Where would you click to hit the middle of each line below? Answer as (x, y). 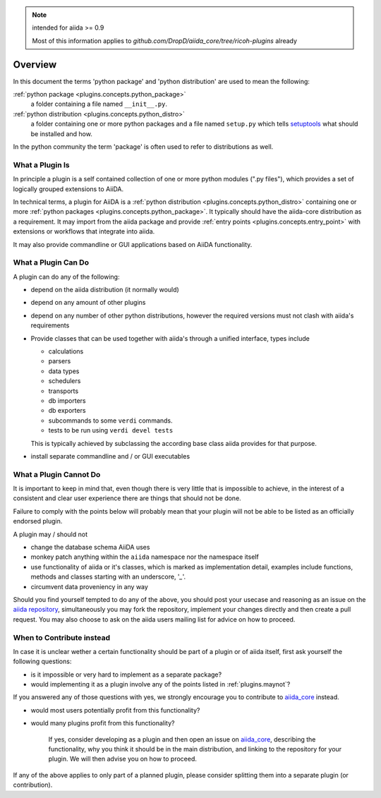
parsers (60, 361)
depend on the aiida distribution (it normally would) (105, 290)
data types (64, 371)
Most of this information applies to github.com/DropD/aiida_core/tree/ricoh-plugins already (165, 41)
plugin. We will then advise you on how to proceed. (123, 759)
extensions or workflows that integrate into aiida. (84, 231)
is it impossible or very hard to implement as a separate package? (126, 675)
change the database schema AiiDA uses (90, 547)
